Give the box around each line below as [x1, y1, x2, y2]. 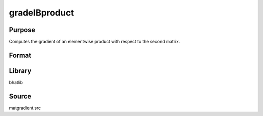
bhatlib [9, 79, 23, 85]
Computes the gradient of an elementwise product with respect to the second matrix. [9, 39, 180, 45]
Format [9, 51, 32, 59]
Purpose [9, 26, 36, 34]
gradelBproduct [9, 7, 74, 18]
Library [9, 66, 32, 75]
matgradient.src [9, 105, 41, 111]
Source [9, 92, 32, 100]
